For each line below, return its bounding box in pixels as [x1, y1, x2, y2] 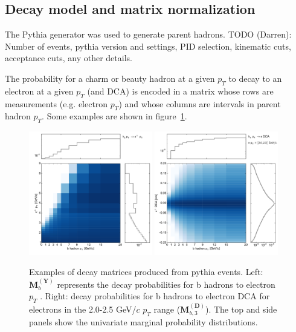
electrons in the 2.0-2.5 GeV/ [29, 302, 137, 315]
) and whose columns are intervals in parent [118, 97, 281, 110]
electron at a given [5, 84, 74, 97]
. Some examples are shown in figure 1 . [42, 110, 187, 122]
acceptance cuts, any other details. [5, 51, 132, 64]
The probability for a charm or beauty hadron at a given [5, 71, 215, 84]
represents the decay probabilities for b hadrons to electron [57, 277, 275, 290]
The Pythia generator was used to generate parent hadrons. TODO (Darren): [5, 28, 292, 41]
